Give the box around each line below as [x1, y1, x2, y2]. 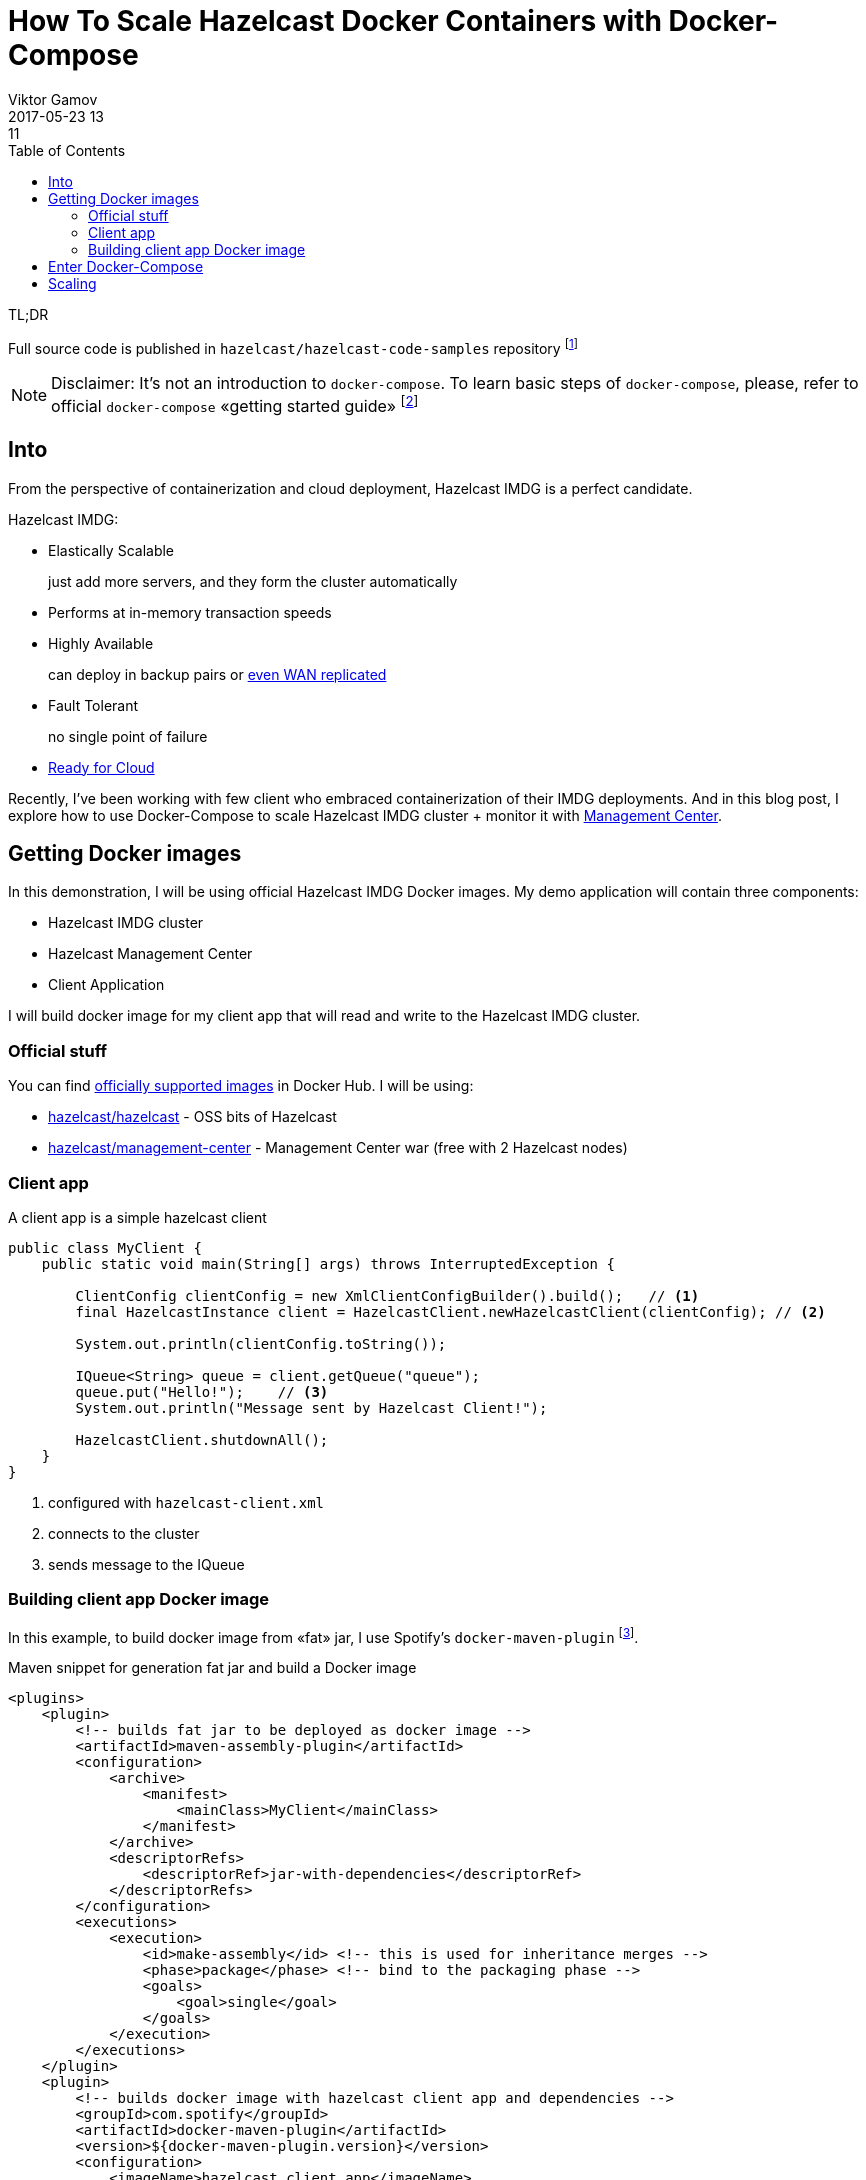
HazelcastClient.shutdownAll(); [75, 1431, 329, 1448]
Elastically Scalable [48, 541, 175, 559]
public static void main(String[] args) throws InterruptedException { [41, 1255, 615, 1272]
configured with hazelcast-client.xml [48, 1493, 325, 1511]
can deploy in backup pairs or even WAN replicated [48, 665, 387, 683]
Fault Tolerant [48, 696, 139, 714]
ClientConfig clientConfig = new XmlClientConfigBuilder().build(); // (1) [75, 1287, 700, 1304]
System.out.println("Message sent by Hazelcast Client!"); [75, 1399, 548, 1416]
